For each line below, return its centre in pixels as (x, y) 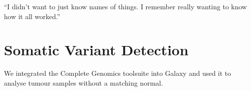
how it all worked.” (32, 16)
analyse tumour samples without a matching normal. (84, 82)
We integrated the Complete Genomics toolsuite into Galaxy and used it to (118, 73)
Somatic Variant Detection (96, 50)
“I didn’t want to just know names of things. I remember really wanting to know (125, 6)
